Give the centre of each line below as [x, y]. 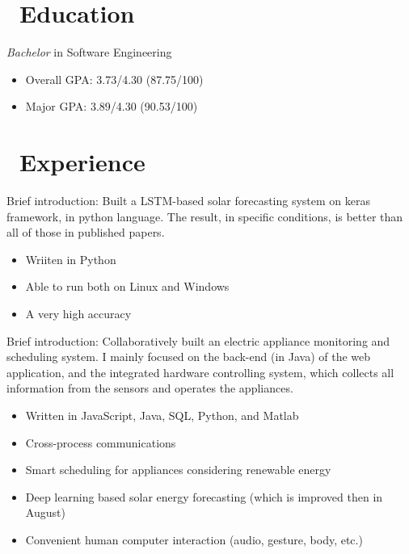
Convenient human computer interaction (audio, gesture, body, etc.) [194, 539]
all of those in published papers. [86, 232]
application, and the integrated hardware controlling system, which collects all [200, 372]
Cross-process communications [101, 442]
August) [45, 512]
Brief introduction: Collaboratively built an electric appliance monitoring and [198, 340]
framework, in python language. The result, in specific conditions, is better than [205, 216]
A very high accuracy [78, 313]
